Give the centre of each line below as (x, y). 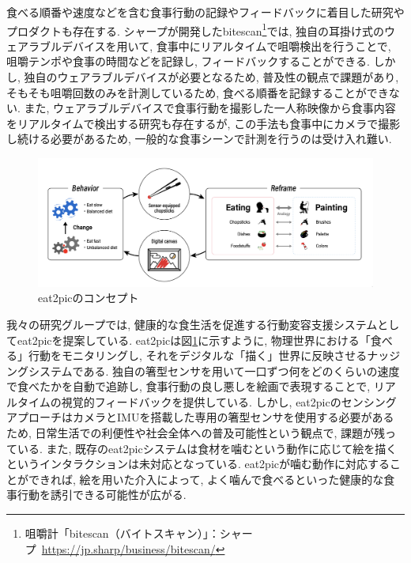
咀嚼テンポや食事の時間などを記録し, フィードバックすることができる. (188, 61)
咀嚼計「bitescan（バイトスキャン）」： (122, 533)
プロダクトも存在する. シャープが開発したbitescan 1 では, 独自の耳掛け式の (195, 29)
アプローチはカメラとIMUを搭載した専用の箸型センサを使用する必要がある (200, 417)
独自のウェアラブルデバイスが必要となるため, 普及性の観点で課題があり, (211, 77)
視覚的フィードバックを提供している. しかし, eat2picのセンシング (229, 401)
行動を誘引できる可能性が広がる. (102, 495)
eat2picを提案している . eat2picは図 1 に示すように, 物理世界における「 (194, 340)
